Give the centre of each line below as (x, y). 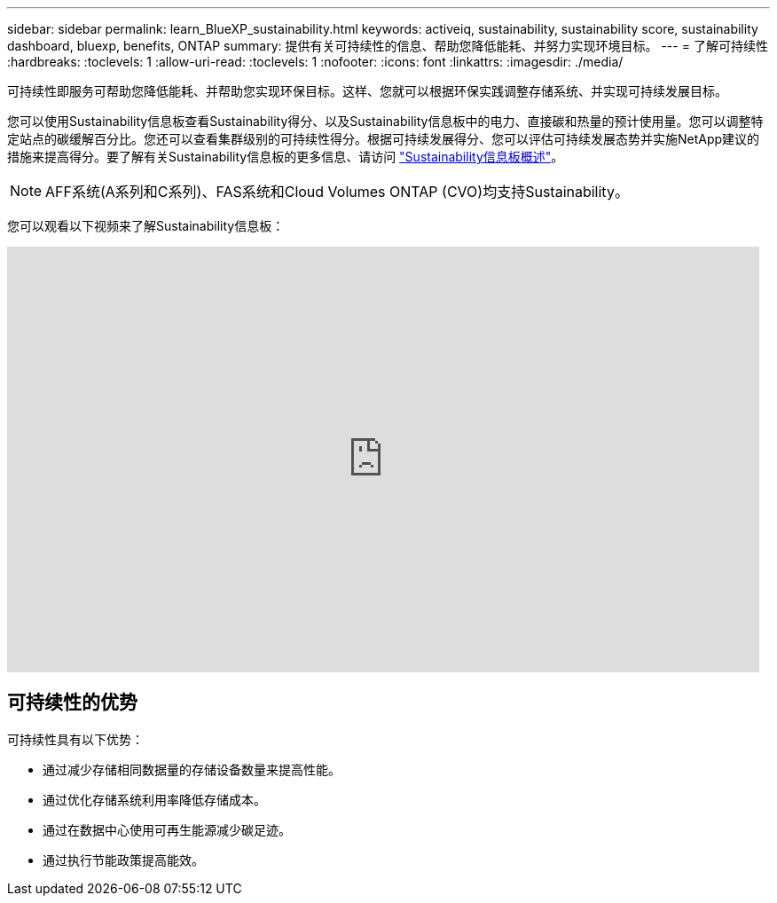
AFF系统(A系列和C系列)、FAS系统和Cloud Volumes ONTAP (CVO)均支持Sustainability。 (337, 192)
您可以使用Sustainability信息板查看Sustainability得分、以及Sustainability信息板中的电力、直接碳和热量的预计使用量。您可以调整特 (385, 121)
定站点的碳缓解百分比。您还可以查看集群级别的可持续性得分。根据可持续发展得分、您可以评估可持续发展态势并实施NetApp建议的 (384, 139)
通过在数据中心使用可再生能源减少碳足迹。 (167, 829)
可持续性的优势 (72, 703)
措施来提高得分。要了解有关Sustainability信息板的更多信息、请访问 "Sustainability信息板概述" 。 (286, 157)
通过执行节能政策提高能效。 (123, 860)
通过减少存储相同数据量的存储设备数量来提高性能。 (192, 769)
